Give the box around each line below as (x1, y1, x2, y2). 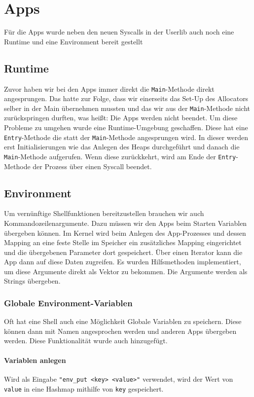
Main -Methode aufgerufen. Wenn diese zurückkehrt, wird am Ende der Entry (4, 151, 236, 161)
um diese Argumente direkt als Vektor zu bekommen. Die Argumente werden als (4, 266, 248, 276)
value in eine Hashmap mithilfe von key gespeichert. (4, 383, 164, 394)
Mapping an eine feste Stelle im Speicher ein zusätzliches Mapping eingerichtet (4, 237, 242, 248)
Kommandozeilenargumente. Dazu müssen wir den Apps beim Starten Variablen (4, 217, 247, 228)
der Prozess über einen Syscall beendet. (33, 161, 152, 171)
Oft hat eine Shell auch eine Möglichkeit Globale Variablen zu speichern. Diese (4, 316, 242, 326)
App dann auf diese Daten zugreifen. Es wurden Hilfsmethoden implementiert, (4, 256, 241, 267)
